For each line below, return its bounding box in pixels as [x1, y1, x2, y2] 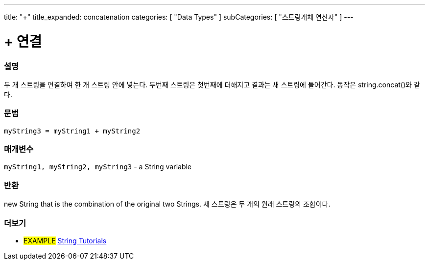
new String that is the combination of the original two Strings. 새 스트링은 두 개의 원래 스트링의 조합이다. [4, 200, 331, 209]
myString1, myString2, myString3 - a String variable [4, 162, 192, 171]
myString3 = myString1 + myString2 [4, 127, 141, 135]
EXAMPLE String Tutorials [24, 236, 107, 245]
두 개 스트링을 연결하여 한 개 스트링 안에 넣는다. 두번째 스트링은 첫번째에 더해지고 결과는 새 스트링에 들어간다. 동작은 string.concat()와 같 [4, 80, 420, 89]
